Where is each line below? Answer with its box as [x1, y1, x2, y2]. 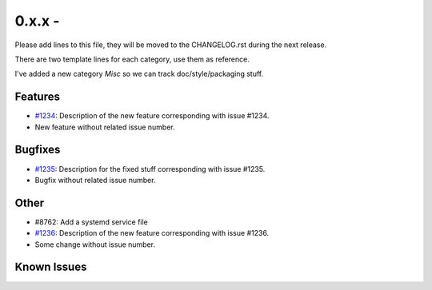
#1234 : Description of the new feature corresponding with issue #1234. [34, 111, 270, 121]
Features [14, 90, 60, 104]
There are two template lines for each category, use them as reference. [14, 54, 250, 64]
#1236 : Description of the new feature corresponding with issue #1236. [34, 228, 270, 238]
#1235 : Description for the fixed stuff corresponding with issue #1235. [34, 164, 266, 173]
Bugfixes [14, 143, 61, 157]
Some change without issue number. [34, 240, 156, 249]
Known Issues [14, 260, 87, 274]
